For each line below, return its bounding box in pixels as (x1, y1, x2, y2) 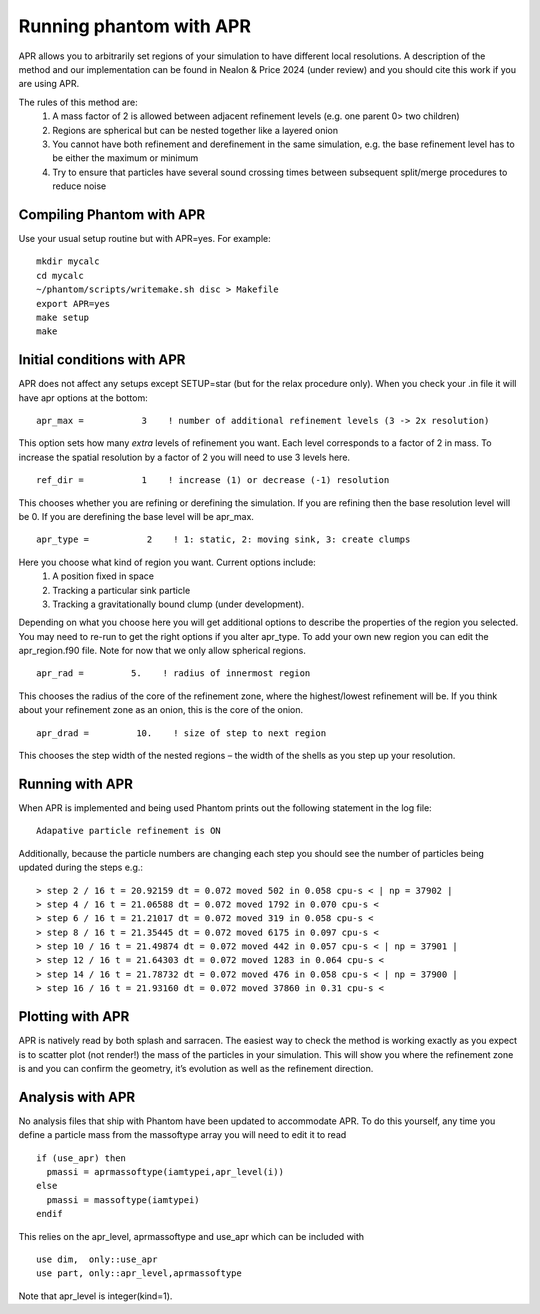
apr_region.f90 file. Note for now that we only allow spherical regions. (18, 645, 307, 657)
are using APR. (18, 78, 80, 90)
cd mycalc (36, 270, 84, 281)
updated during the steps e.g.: (18, 861, 144, 874)
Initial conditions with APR (18, 351, 186, 369)
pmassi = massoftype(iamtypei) (46, 1194, 200, 1205)
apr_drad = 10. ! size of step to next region (36, 727, 327, 739)
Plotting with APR (18, 1008, 130, 1025)
